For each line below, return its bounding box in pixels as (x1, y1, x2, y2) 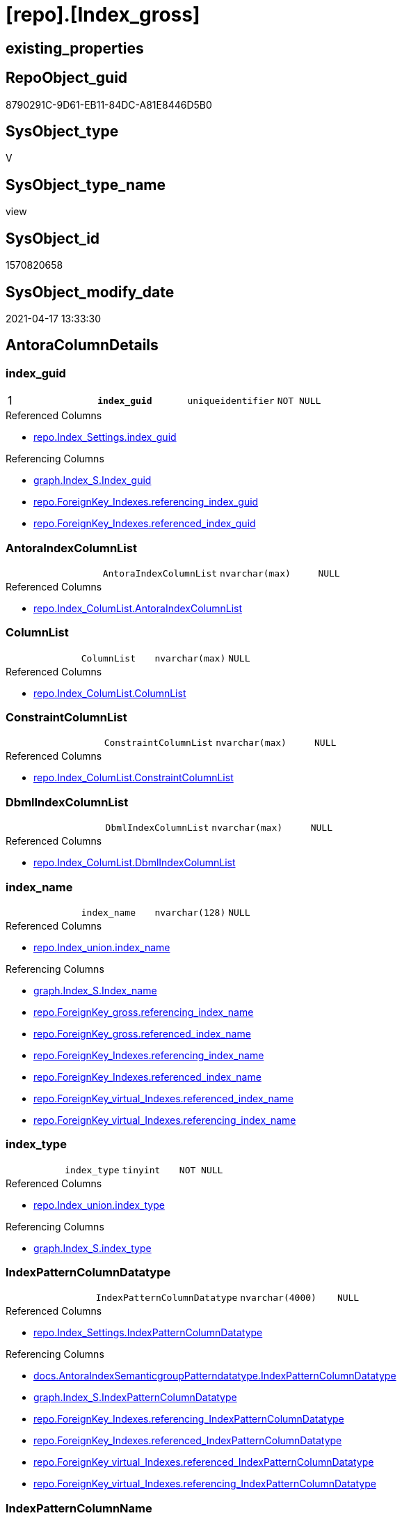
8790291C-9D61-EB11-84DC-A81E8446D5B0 (6, 98, 212, 111)
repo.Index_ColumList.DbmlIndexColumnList (33, 856, 236, 869)
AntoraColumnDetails (6, 336, 159, 354)
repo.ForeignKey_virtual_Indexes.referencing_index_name (33, 1113, 296, 1126)
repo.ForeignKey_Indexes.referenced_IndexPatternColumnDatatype (33, 1434, 342, 1447)
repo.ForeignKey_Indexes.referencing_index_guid (33, 496, 259, 508)
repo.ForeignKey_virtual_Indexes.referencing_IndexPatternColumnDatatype (33, 1478, 376, 1490)
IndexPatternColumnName (6, 1501, 152, 1515)
